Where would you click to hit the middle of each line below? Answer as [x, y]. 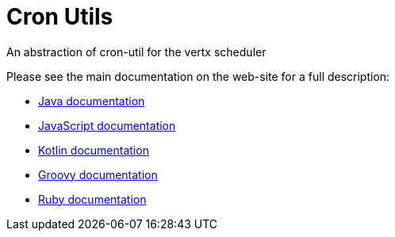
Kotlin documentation [94, 150]
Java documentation [92, 101]
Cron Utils [60, 17]
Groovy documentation [98, 174]
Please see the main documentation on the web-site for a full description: [198, 76]
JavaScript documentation [107, 125]
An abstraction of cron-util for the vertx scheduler [136, 52]
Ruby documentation [92, 199]
